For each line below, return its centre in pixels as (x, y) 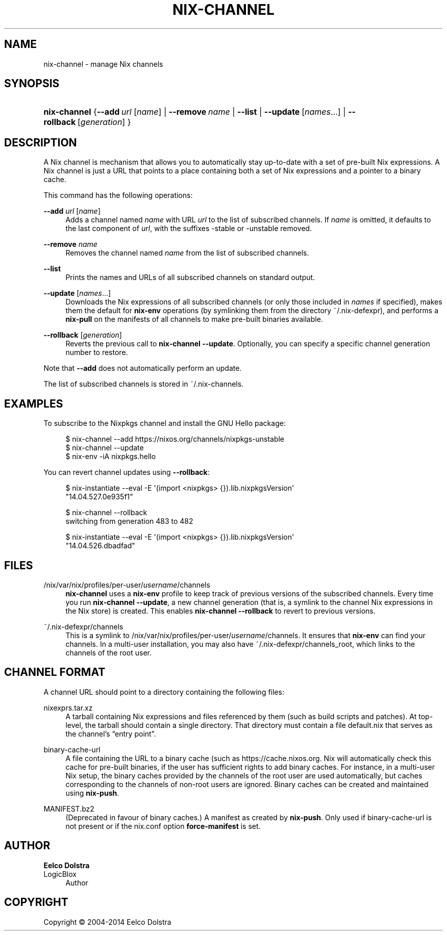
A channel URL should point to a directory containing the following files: (164, 692)
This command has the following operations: (118, 195)
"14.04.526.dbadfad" (100, 546)
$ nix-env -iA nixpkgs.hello (111, 457)
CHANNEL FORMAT (55, 672)
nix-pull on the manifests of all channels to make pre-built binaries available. (194, 319)
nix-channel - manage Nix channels (103, 64)
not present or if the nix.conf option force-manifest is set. (163, 826)
